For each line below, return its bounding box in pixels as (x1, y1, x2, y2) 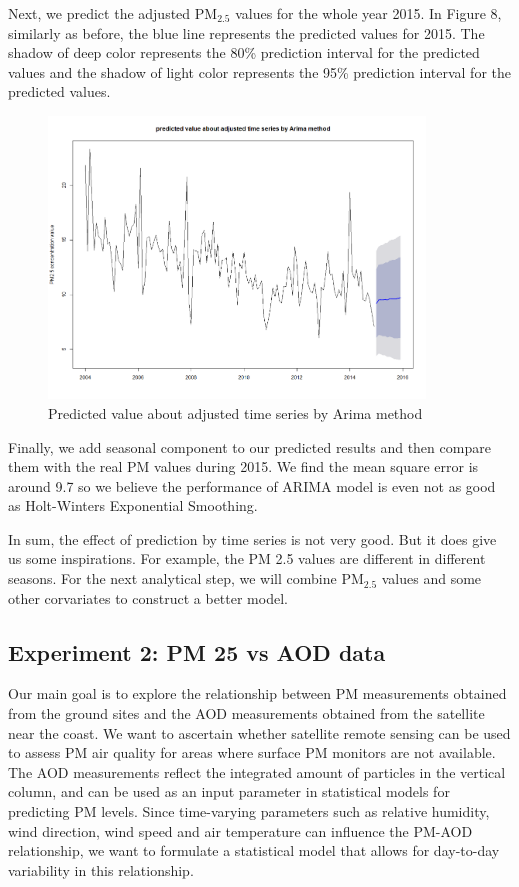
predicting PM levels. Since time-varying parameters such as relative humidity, (8, 801, 490, 822)
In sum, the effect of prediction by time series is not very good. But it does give (8, 528, 497, 549)
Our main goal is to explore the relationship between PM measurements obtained (8, 683, 507, 704)
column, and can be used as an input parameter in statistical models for (8, 781, 450, 802)
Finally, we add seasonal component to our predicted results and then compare (8, 436, 491, 457)
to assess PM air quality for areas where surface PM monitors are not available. (8, 742, 496, 763)
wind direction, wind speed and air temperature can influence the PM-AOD (8, 820, 473, 841)
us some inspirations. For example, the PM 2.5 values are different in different (8, 548, 486, 569)
